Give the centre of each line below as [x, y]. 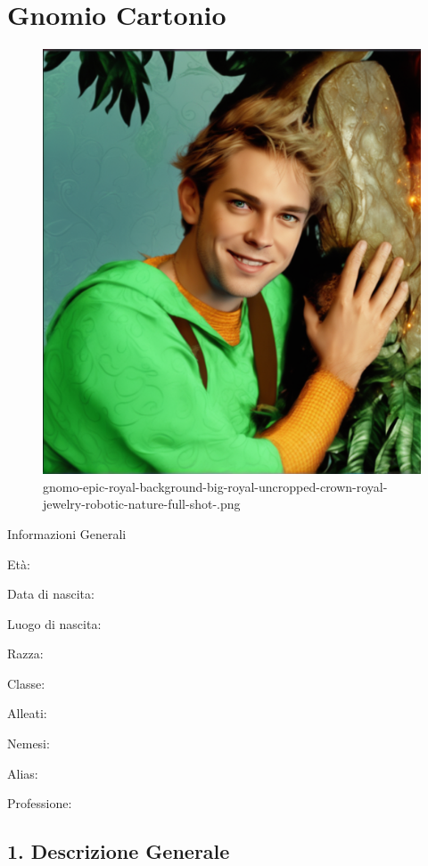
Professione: [40, 803]
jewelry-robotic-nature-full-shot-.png [142, 504]
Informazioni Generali [67, 533]
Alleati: [27, 713]
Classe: [26, 683]
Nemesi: [29, 743]
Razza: [25, 654]
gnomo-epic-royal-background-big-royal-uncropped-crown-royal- [215, 486]
